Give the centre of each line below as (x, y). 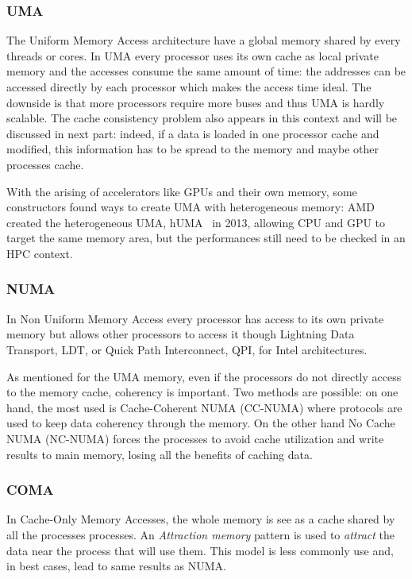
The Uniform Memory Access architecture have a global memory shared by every (204, 40)
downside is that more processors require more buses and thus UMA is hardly (196, 102)
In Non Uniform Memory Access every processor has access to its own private (195, 318)
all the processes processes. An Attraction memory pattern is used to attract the (201, 534)
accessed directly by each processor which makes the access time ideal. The (189, 87)
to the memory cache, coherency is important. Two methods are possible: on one (202, 392)
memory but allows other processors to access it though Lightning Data (181, 334)
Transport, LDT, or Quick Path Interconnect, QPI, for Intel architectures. (187, 349)
